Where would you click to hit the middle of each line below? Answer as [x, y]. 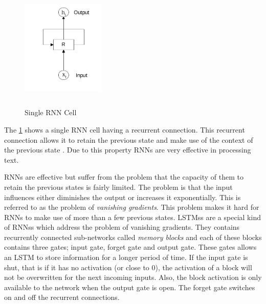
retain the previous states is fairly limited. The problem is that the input [118, 187]
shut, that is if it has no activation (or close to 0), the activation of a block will [128, 267]
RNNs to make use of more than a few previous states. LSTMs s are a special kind [132, 217]
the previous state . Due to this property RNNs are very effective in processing [128, 150]
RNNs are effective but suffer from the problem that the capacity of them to [124, 177]
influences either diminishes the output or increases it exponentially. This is [123, 197]
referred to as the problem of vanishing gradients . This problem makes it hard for [132, 207]
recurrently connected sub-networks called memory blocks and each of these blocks [133, 237]
